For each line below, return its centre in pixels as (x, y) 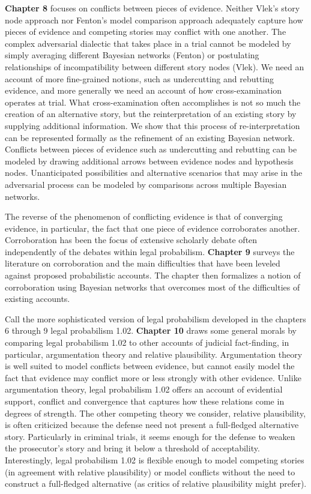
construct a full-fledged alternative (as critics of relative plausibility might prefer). (156, 483)
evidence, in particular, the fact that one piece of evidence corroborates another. (152, 228)
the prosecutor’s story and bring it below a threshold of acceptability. (132, 448)
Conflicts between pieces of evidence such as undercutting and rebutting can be (151, 149)
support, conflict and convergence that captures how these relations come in (145, 401)
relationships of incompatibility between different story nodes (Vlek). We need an (155, 66)
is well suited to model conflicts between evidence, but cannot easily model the (150, 366)
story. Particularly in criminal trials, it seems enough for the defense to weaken (150, 436)
